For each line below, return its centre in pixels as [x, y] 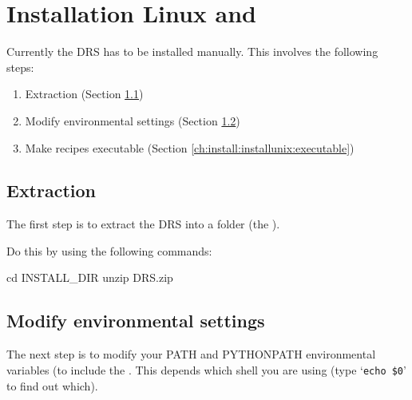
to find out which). [52, 385]
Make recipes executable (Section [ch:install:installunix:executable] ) [190, 147]
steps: [20, 67]
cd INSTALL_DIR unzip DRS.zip [90, 277]
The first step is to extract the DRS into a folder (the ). [143, 224]
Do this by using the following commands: [109, 250]
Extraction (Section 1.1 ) [84, 94]
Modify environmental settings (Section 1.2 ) [133, 120]
